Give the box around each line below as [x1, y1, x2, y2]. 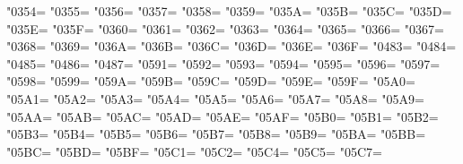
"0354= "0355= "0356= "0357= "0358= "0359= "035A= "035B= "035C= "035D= [6, 2, 452, 20]
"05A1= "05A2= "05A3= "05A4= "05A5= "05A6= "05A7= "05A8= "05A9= [6, 89, 424, 108]
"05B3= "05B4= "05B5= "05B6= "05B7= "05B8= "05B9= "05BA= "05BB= [6, 125, 426, 143]
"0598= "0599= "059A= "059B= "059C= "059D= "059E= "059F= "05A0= [6, 72, 415, 91]
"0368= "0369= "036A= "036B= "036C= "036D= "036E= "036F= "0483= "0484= [6, 37, 457, 56]
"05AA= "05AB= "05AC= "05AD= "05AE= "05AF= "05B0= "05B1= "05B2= [6, 107, 439, 125]
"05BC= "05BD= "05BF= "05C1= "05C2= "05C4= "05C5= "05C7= [6, 142, 382, 160]
